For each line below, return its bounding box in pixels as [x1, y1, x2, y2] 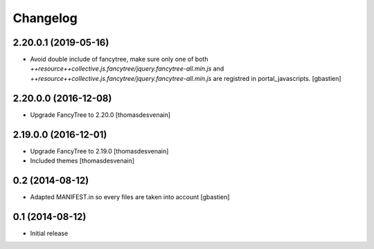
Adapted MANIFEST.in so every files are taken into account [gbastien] [30, 192, 230, 201]
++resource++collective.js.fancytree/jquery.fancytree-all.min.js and [30, 64, 224, 73]
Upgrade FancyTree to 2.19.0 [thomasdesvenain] [30, 147, 169, 155]
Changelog [12, 10, 78, 26]
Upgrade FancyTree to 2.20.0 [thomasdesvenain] [30, 111, 171, 119]
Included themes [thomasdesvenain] [30, 156, 135, 165]
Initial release [30, 229, 69, 237]
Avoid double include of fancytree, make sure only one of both [30, 55, 208, 64]
